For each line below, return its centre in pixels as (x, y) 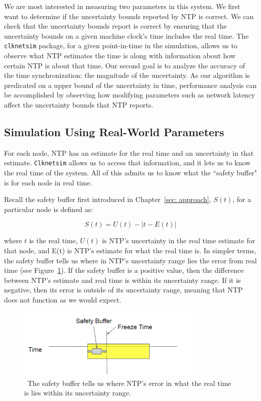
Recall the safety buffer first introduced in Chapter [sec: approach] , (108, 199)
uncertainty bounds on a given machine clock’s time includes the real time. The (126, 35)
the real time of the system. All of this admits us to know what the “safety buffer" (130, 173)
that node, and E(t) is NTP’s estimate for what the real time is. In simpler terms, (130, 250)
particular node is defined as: (49, 209)
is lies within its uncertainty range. (78, 393)
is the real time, (53, 240)
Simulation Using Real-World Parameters (114, 131)
